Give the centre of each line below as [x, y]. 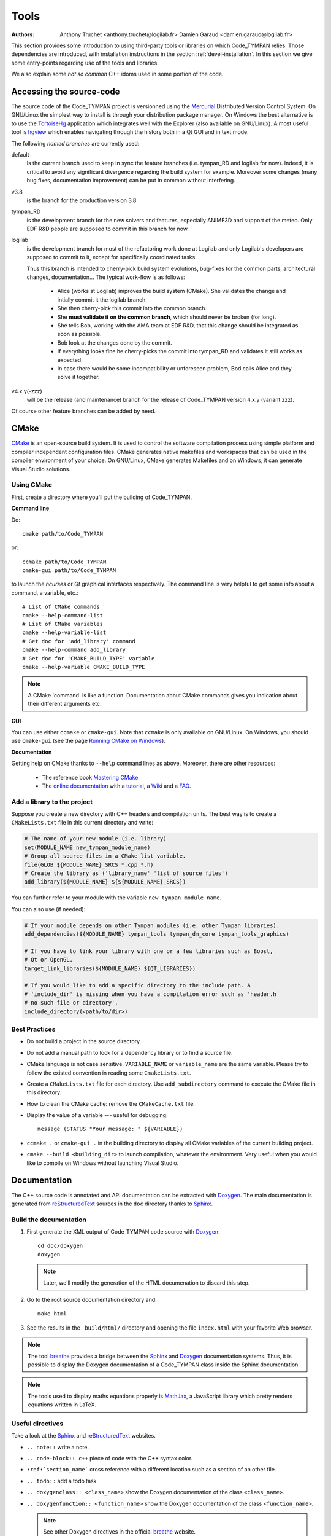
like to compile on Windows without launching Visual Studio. [103, 1163]
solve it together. [78, 377]
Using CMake [32, 485]
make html [52, 1314]
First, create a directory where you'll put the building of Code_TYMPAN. [102, 497]
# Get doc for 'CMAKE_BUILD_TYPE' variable [89, 658]
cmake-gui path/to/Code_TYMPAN [69, 570]
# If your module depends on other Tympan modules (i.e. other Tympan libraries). [152, 925]
